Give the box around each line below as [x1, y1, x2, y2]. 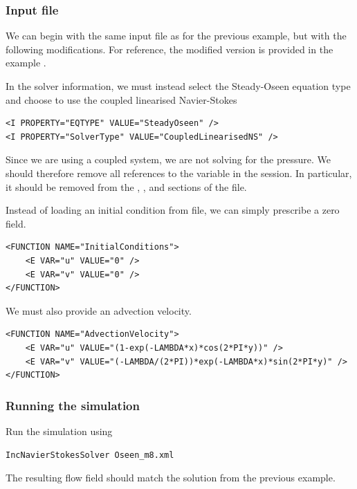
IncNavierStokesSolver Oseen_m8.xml [6, 450, 174, 460]
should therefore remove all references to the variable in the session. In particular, [6, 165, 352, 180]
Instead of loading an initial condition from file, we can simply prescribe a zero [6, 203, 340, 217]
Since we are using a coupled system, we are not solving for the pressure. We [6, 152, 331, 167]
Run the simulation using [6, 423, 113, 438]
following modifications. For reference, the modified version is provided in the [6, 41, 333, 56]
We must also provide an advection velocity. [6, 303, 192, 317]
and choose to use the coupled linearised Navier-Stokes [6, 92, 237, 107]
